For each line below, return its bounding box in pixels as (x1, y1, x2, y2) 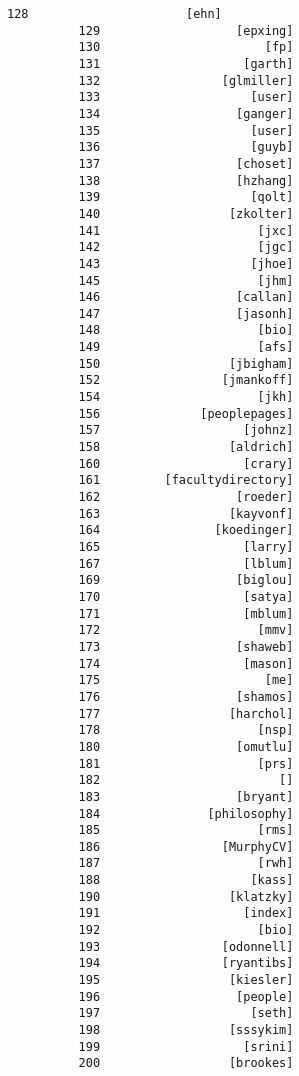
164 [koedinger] (78, 523, 294, 538)
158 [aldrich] (78, 440, 294, 455)
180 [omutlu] (78, 739, 294, 754)
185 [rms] (78, 823, 294, 838)
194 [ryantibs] (78, 956, 294, 971)
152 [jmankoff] (78, 373, 294, 388)
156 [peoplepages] (78, 406, 294, 421)
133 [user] (78, 90, 294, 105)
